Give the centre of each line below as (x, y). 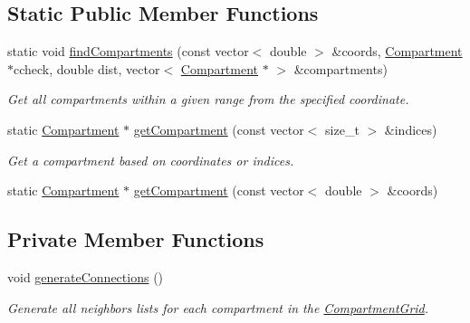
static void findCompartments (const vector (128, 51)
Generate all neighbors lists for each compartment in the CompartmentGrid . (218, 307)
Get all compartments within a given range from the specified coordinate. (208, 99)
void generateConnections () (86, 276)
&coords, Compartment (397, 51)
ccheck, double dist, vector (87, 68)
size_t (342, 129)
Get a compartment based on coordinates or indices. (151, 160)
